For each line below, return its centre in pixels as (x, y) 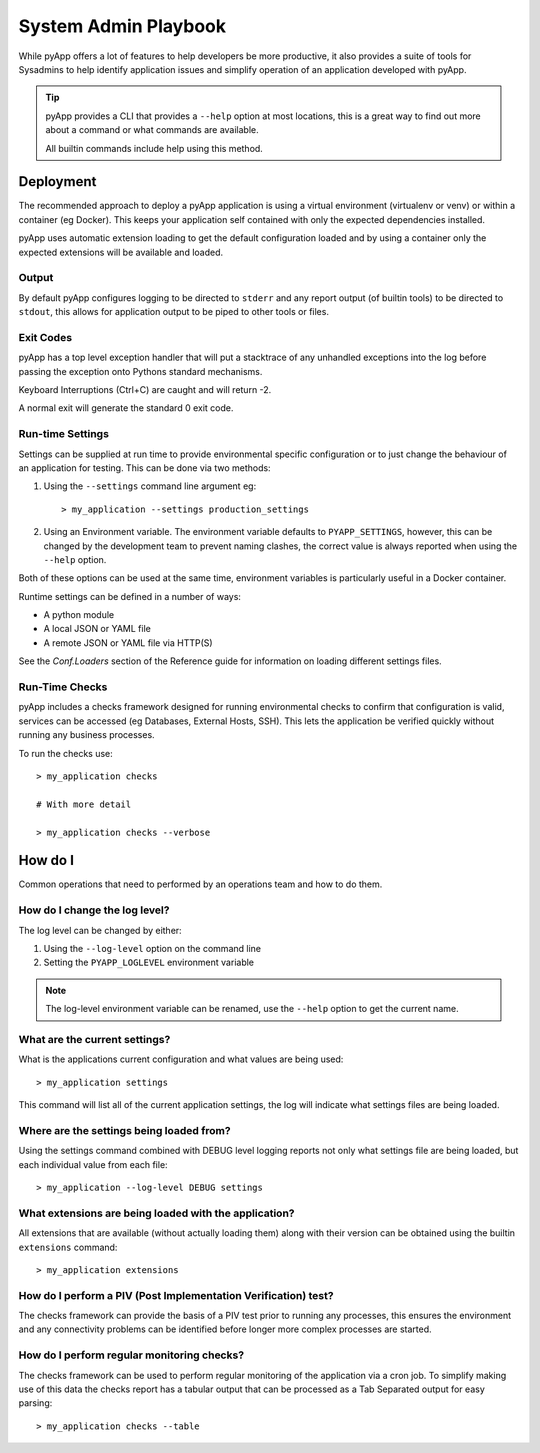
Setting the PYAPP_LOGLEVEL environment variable (149, 962)
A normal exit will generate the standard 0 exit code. (126, 408)
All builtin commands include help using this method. (154, 148)
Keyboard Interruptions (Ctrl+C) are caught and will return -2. (145, 390)
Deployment (57, 181)
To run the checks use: (66, 753)
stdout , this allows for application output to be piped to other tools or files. (174, 312)
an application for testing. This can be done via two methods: (144, 467)
